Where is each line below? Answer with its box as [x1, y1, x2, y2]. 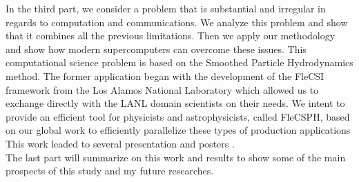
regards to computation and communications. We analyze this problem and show [6, 14, 348, 29]
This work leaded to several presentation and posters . [6, 136, 235, 150]
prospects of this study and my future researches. [6, 163, 214, 178]
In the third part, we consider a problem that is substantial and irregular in [6, 1, 326, 15]
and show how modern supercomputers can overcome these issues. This [6, 41, 307, 56]
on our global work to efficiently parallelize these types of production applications [6, 123, 351, 137]
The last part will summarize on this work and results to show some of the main [6, 150, 346, 164]
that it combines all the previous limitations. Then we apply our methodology [6, 28, 336, 43]
